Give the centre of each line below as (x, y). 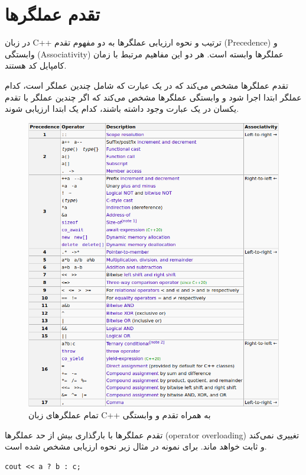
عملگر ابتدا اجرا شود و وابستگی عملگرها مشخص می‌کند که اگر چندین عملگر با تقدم (153, 97)
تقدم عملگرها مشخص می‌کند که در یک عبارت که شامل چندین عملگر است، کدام (147, 85)
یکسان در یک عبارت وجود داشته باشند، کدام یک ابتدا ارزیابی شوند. (122, 109)
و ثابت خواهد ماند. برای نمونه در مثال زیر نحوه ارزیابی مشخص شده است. (136, 446)
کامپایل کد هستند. (36, 65)
